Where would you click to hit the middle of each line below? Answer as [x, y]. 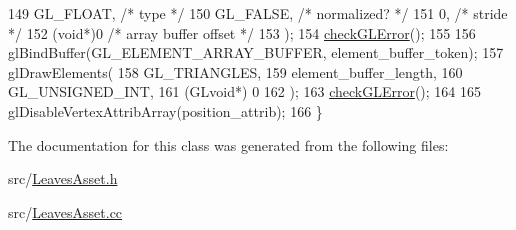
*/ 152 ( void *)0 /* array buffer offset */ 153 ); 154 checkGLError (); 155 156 [242, 32]
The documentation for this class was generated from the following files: [228, 144]
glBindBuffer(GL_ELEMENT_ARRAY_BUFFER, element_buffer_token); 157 [256, 52]
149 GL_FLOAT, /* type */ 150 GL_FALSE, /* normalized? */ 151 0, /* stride [258, 13]
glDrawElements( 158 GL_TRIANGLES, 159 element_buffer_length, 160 [235, 71]
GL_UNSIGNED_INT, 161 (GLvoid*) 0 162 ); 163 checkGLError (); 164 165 [245, 91]
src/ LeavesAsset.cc [65, 211]
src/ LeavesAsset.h [63, 178]
